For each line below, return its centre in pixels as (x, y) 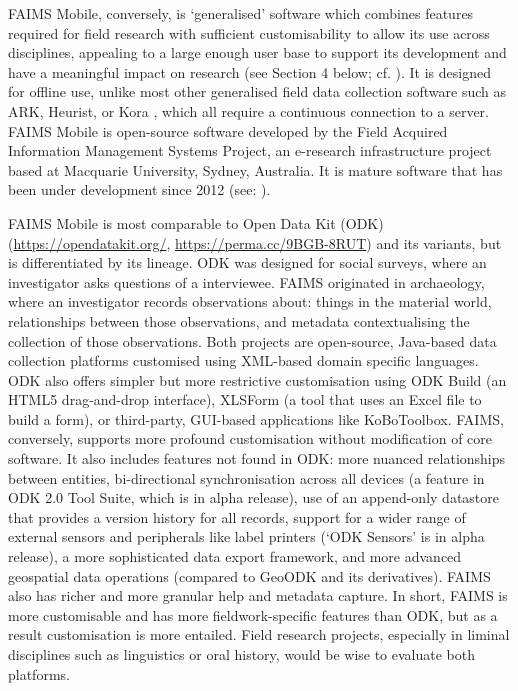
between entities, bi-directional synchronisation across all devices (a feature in (246, 477)
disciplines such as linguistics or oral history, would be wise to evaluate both (242, 654)
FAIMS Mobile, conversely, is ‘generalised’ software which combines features (241, 13)
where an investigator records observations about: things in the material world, (250, 301)
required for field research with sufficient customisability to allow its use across (249, 32)
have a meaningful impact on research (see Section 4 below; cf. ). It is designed (249, 71)
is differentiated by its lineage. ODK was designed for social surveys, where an (247, 262)
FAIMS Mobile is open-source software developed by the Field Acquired (228, 130)
